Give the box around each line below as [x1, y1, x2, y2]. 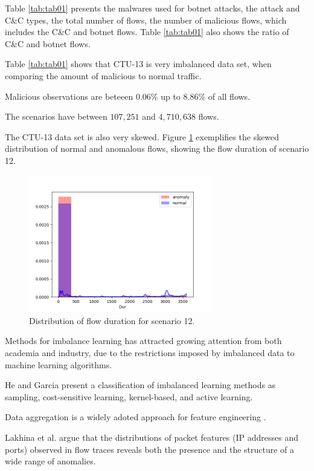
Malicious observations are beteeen [5, 89, 133, 102]
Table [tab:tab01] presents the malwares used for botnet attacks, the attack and [5, 2, 300, 14]
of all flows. [208, 89, 251, 102]
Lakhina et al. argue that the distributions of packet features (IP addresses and [5, 431, 298, 444]
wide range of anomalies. [5, 455, 96, 467]
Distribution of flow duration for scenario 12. [29, 314, 195, 326]
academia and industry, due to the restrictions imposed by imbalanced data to [5, 346, 295, 359]
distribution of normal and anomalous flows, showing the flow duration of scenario [5, 142, 309, 155]
